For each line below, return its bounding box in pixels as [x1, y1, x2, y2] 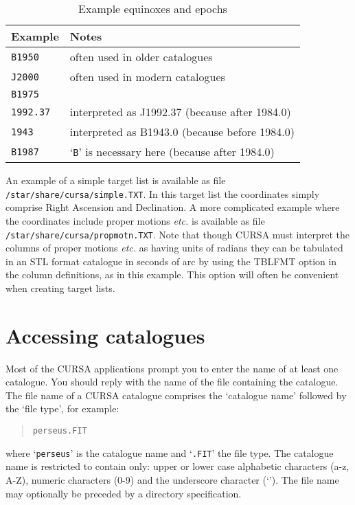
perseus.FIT [32, 426, 87, 436]
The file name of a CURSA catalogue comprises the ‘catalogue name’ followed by [5, 388, 347, 402]
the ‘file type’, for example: [5, 401, 119, 416]
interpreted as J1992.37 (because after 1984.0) [69, 104, 291, 120]
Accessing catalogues [5, 321, 205, 349]
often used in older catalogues [69, 49, 213, 65]
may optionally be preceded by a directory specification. [5, 486, 242, 500]
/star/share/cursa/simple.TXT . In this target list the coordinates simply [5, 186, 320, 201]
